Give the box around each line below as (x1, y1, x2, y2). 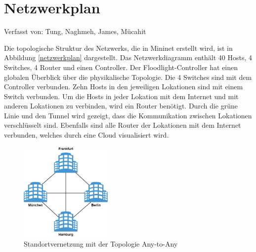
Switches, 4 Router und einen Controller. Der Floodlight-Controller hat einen (4, 62, 238, 72)
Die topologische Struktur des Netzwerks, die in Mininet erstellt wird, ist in (4, 42, 233, 53)
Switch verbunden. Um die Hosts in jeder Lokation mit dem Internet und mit (4, 91, 239, 101)
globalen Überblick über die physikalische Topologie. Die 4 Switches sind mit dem (4, 72, 252, 82)
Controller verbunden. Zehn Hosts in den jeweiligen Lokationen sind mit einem (4, 81, 243, 92)
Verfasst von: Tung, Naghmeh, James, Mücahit (4, 26, 146, 36)
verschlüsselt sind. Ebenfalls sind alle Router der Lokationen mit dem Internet (4, 120, 241, 130)
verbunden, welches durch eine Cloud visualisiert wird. (4, 130, 169, 140)
